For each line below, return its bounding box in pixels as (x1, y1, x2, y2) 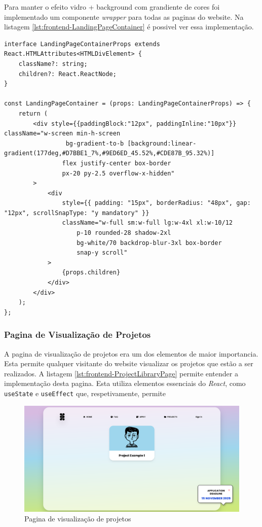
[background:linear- (127, 139, 197, 147)
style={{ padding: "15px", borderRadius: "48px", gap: (62, 199, 251, 207)
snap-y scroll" (77, 249, 128, 257)
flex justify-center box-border (62, 159, 171, 167)
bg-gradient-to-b (65, 139, 124, 147)
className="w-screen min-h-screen (4, 130, 121, 137)
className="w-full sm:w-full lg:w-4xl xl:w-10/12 (62, 219, 233, 227)
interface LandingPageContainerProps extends (4, 40, 160, 48)
